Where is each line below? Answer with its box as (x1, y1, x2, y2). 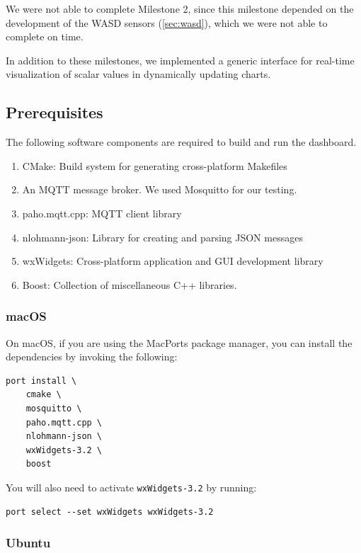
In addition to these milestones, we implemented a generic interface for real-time (6, 52, 355, 67)
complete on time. (6, 29, 84, 44)
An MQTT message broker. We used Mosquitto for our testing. (22, 182, 297, 197)
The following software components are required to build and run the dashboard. (6, 135, 357, 149)
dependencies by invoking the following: (6, 349, 178, 364)
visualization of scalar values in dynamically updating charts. (6, 67, 271, 81)
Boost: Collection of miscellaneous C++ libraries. (22, 277, 237, 292)
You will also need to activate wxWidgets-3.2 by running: (6, 479, 257, 494)
